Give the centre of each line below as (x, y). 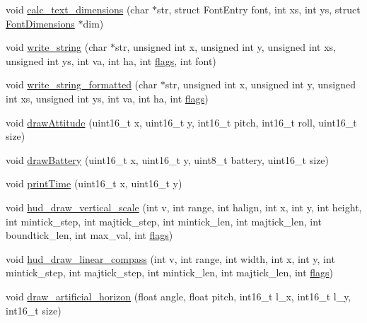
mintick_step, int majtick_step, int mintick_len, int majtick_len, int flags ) (170, 272)
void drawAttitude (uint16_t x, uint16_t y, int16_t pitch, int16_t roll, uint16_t (181, 122)
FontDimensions (40, 23)
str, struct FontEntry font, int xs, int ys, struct (259, 9)
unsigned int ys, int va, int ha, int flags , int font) (111, 60)
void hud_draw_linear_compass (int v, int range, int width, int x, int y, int (170, 258)
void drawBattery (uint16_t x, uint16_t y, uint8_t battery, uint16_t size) (168, 159)
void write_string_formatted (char (82, 84)
